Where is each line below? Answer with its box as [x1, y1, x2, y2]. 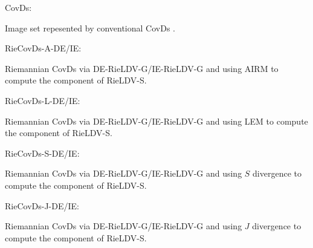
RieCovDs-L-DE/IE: [5, 94, 80, 106]
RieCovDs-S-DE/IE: [5, 146, 80, 159]
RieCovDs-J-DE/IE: [5, 199, 79, 212]
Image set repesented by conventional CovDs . [5, 21, 175, 34]
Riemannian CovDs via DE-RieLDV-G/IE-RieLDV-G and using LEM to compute [5, 114, 308, 127]
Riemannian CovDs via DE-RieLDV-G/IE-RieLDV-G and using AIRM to [5, 62, 279, 74]
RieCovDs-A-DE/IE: [5, 42, 82, 54]
